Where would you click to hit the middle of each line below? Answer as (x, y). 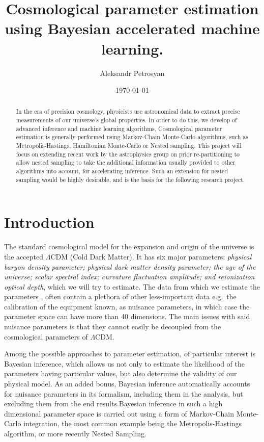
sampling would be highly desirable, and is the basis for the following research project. (130, 179)
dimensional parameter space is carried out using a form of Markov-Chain (119, 413)
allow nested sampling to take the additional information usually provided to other (126, 162)
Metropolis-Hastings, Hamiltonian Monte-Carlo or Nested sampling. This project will (129, 146)
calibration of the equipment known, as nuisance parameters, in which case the (127, 306)
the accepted (24, 256)
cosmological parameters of (46, 336)
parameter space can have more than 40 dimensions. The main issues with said (127, 316)
